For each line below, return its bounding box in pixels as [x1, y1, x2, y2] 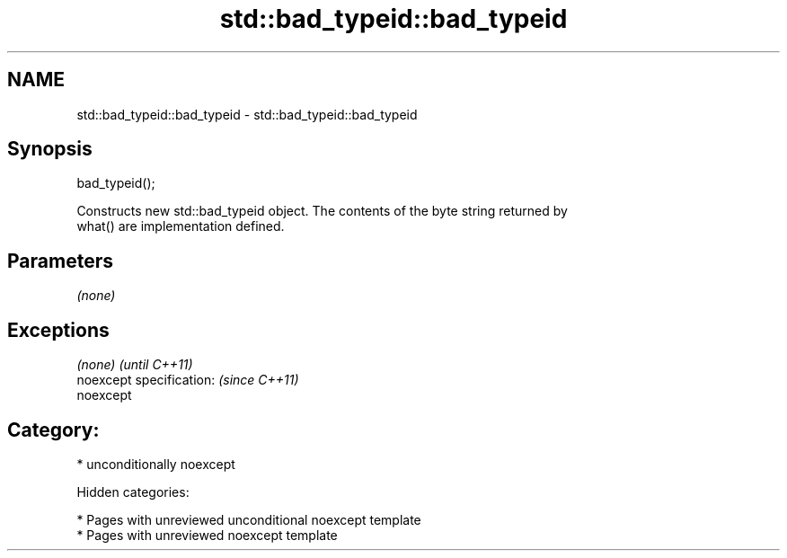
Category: [7, 418, 100, 441]
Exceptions [7, 318, 110, 341]
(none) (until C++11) [76, 357, 193, 373]
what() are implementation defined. [76, 218, 285, 235]
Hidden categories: [76, 483, 190, 500]
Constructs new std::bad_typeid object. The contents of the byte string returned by [76, 203, 568, 219]
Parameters [7, 249, 113, 272]
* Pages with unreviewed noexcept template [76, 527, 338, 543]
